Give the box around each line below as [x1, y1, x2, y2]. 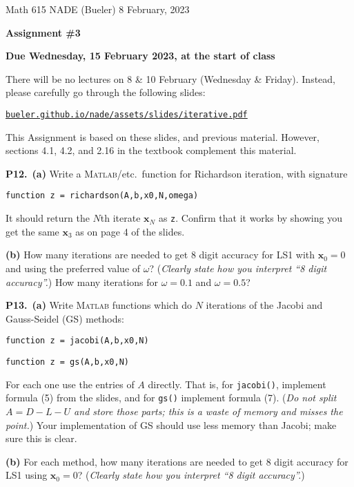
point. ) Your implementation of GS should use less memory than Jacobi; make [6, 417, 337, 432]
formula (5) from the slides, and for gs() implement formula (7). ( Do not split [6, 390, 337, 405]
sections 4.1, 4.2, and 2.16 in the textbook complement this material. [6, 143, 297, 157]
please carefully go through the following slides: [6, 85, 206, 99]
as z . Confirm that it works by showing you [158, 211, 342, 225]
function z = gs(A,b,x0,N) [6, 356, 129, 367]
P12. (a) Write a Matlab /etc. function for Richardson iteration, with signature [6, 166, 348, 180]
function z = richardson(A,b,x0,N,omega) [6, 191, 199, 201]
